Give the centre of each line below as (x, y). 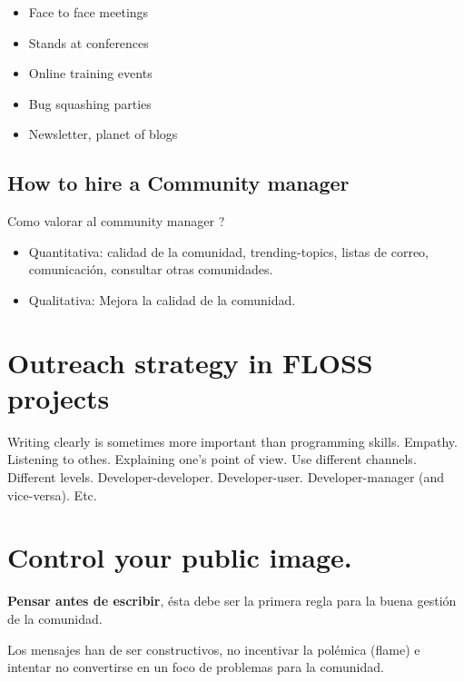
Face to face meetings (89, 12)
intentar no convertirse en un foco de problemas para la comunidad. (196, 667)
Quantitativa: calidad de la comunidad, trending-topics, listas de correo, (229, 251)
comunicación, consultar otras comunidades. (151, 269)
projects (59, 397)
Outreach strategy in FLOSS (190, 362)
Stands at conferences (89, 42)
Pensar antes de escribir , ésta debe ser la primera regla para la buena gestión (232, 601)
